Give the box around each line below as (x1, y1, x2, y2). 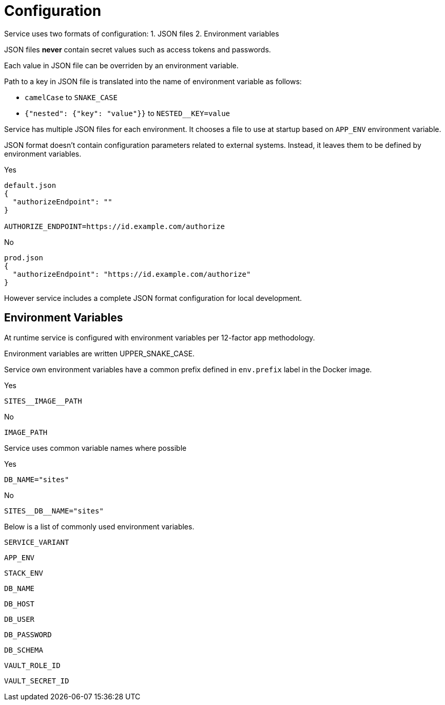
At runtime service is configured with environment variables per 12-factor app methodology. (4, 333, 315, 342)
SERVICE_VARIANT (4, 538, 69, 546)
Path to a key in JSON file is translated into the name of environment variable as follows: (4, 77, 302, 86)
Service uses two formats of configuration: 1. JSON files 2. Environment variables (4, 29, 279, 38)
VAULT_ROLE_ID (4, 661, 61, 670)
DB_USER (4, 615, 35, 623)
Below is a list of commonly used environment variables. (4, 522, 195, 531)
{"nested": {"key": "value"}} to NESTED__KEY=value (25, 108, 230, 118)
